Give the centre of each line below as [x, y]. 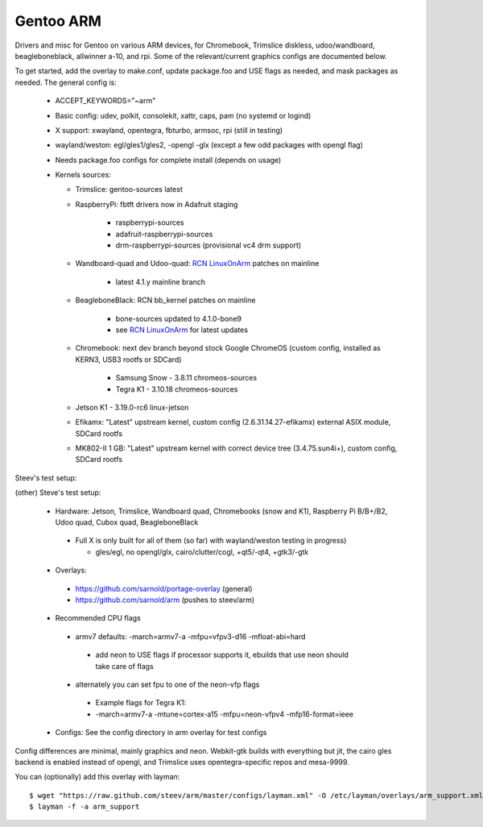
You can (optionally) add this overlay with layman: [97, 777]
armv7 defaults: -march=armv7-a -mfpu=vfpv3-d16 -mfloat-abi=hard [190, 636]
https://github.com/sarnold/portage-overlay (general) [164, 588]
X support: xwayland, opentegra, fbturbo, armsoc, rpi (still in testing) [169, 130]
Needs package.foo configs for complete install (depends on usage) [168, 160]
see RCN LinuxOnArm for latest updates [182, 330]
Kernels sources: [83, 175]
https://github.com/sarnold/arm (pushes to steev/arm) [165, 600]
